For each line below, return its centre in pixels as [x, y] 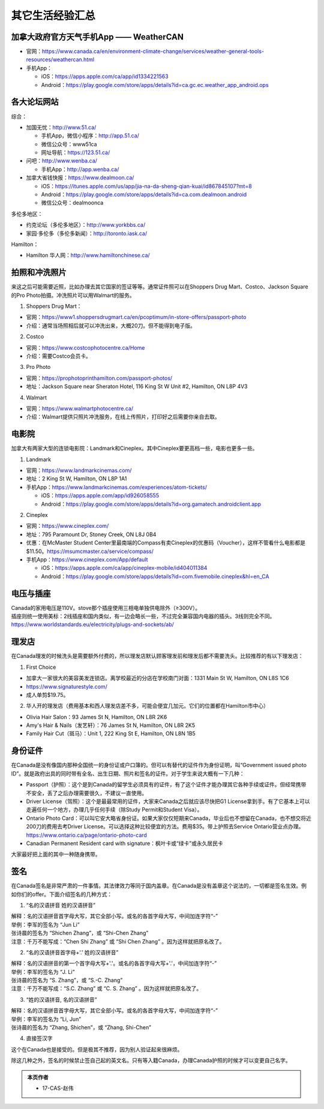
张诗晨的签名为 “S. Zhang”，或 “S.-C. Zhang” [67, 980]
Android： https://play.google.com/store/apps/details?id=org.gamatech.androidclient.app [151, 504]
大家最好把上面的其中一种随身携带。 [56, 854]
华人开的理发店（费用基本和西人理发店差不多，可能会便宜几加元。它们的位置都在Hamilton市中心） [148, 706]
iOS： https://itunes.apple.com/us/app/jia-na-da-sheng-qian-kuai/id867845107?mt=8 [146, 186]
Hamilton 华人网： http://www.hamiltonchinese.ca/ [88, 256]
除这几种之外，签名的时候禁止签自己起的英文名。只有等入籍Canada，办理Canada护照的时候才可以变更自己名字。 [151, 1060]
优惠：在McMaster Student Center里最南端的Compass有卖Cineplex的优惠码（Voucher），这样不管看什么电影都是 [166, 543]
